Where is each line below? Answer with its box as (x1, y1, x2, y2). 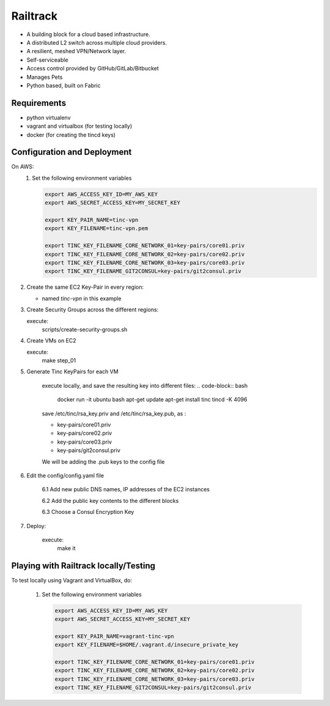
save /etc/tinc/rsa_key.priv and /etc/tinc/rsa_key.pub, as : (42, 410, 186, 417)
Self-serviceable (26, 56, 68, 64)
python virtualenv (26, 114, 71, 121)
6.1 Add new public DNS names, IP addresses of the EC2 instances (42, 486, 210, 493)
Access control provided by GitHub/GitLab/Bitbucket (26, 65, 159, 72)
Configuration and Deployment (11, 147, 132, 157)
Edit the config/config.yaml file (26, 472, 104, 479)
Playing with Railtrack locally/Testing (11, 560, 156, 571)
